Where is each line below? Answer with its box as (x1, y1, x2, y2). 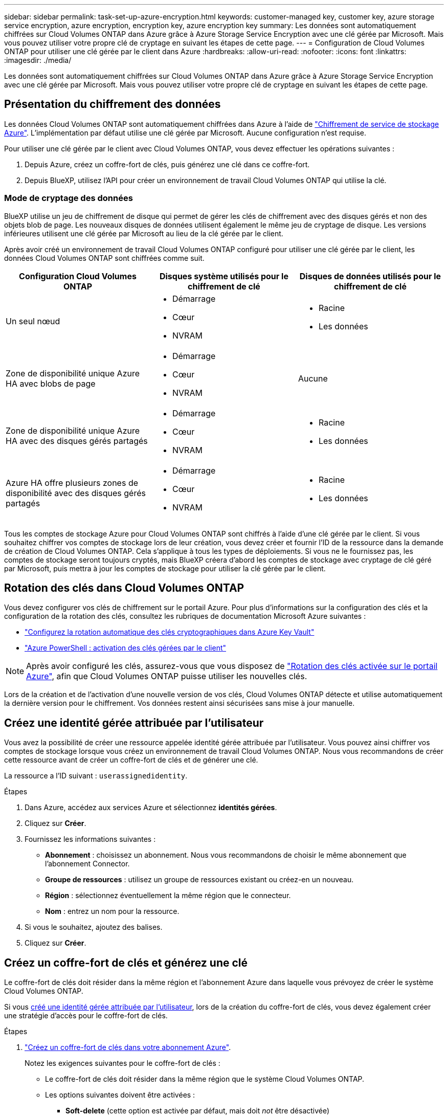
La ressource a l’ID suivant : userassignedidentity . (4, 771, 188, 780)
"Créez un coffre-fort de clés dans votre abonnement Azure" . (25, 1043, 231, 1052)
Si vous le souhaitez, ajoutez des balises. (25, 923, 163, 932)
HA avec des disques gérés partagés (6, 435, 148, 446)
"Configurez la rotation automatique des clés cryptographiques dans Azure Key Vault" (25, 628, 315, 637)
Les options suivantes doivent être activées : (45, 1090, 195, 1100)
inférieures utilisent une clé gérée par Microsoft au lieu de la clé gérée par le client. (4, 229, 283, 238)
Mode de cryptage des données (4, 193, 133, 204)
